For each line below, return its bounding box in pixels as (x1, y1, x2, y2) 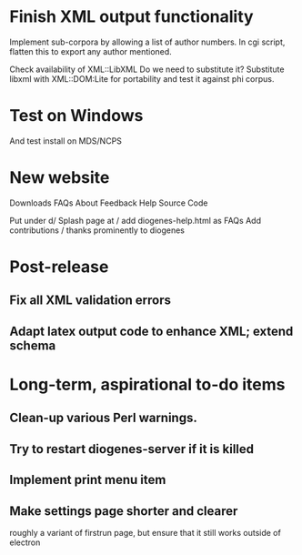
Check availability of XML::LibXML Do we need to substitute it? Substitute (9, 64, 285, 75)
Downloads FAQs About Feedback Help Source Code (9, 197, 208, 208)
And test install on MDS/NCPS (9, 135, 123, 146)
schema (9, 338, 56, 353)
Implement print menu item (9, 472, 166, 488)
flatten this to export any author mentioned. (9, 45, 173, 56)
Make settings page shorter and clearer (9, 503, 238, 519)
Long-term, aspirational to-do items (9, 374, 286, 395)
